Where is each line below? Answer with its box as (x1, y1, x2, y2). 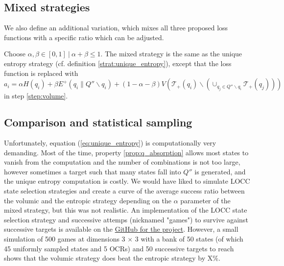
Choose (4, 48, 26, 59)
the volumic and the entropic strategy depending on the (4, 195, 172, 205)
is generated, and (194, 166, 246, 176)
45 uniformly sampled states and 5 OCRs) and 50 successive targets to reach (4, 243, 234, 253)
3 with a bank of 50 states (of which (135, 233, 243, 243)
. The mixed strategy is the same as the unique (100, 48, 242, 59)
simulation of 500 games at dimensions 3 (4, 233, 125, 243)
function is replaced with (4, 68, 78, 78)
